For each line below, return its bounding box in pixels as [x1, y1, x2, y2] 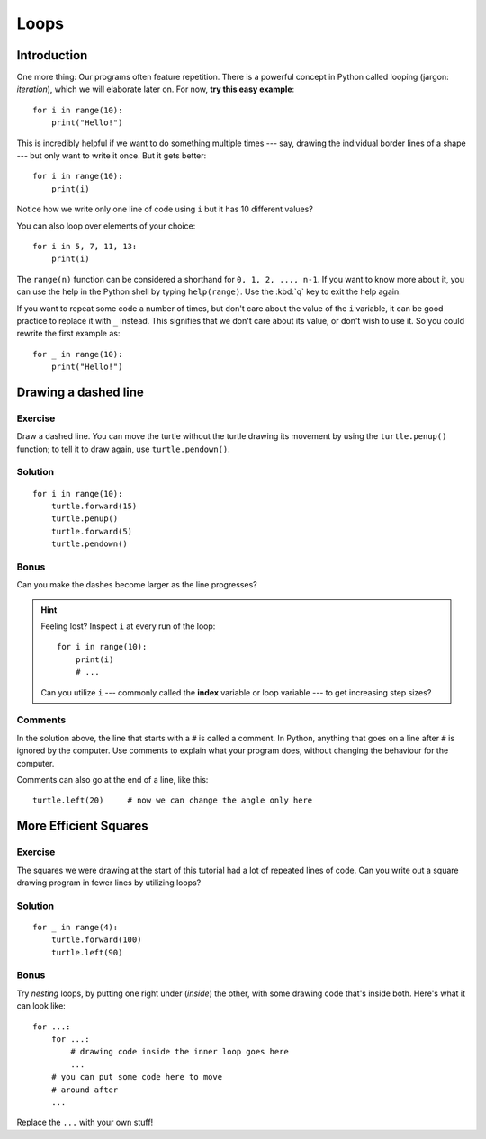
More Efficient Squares [16, 819, 148, 834]
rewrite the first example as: [16, 328, 121, 339]
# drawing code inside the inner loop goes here [70, 1046, 290, 1057]
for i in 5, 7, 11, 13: [32, 241, 138, 251]
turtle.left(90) [50, 947, 123, 957]
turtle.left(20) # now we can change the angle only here [32, 795, 313, 805]
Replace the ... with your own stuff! [16, 1117, 154, 1128]
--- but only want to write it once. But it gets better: [16, 150, 207, 161]
